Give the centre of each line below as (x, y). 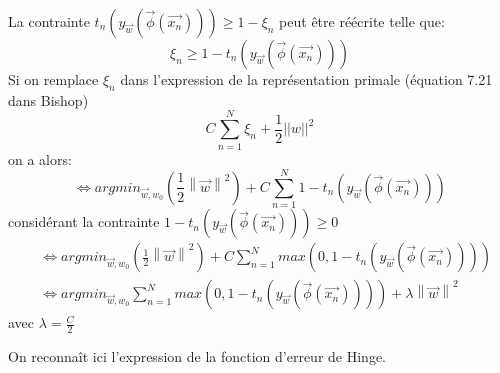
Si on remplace (53, 79)
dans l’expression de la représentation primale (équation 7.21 (306, 79)
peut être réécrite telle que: (362, 21)
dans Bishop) (48, 99)
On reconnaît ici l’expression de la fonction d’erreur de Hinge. (197, 356)
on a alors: (40, 158)
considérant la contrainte (84, 221)
